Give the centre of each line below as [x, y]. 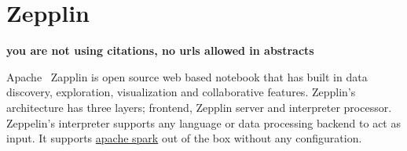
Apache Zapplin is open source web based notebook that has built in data [187, 76]
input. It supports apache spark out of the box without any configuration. [184, 138]
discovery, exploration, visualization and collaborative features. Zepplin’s [181, 92]
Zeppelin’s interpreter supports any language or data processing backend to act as [203, 122]
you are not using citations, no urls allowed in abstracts [160, 50]
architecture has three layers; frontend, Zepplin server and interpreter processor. [199, 107]
